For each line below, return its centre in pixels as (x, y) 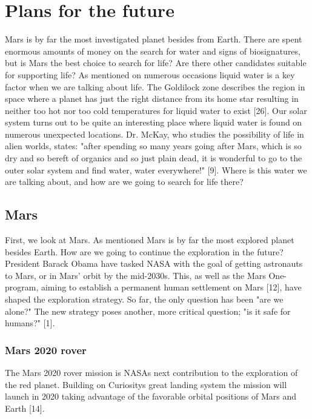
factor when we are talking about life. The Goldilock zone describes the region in (155, 86)
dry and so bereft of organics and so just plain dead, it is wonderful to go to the (154, 158)
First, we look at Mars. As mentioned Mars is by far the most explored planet (150, 240)
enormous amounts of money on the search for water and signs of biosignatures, (153, 51)
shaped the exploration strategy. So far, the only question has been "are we (144, 299)
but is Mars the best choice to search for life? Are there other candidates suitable (156, 63)
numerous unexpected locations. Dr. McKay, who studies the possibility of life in (154, 134)
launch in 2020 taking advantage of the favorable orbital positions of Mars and (151, 396)
